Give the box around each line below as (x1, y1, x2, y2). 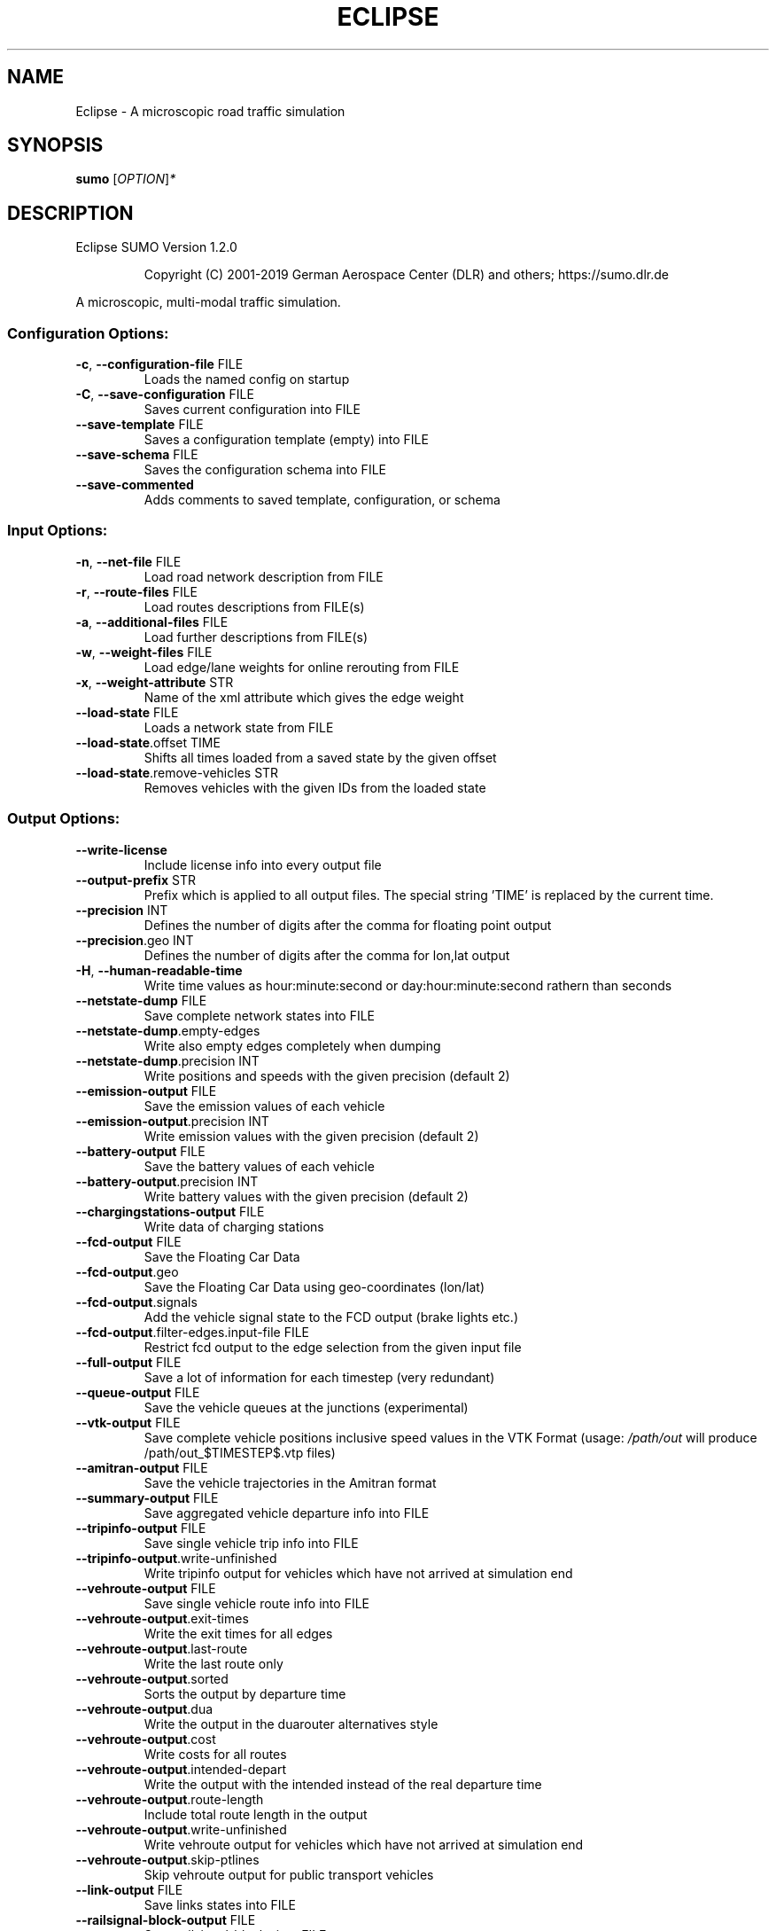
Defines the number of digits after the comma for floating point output (144, 917, 552, 933)
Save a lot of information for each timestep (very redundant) (144, 1369, 495, 1385)
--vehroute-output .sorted (75, 1670, 229, 1686)
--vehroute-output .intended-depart (75, 1761, 287, 1777)
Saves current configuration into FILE (144, 402, 361, 418)
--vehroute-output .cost (75, 1731, 216, 1747)
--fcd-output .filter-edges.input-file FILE (75, 1324, 310, 1340)
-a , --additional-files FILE (75, 614, 229, 629)
